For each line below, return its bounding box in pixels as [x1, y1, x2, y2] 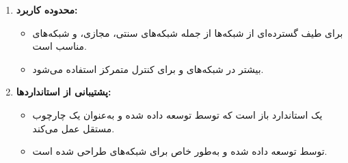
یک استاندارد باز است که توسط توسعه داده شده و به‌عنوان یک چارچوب [32, 107, 323, 121]
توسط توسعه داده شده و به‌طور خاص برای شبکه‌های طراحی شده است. [32, 144, 327, 158]
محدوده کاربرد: [16, 3, 78, 16]
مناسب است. [32, 39, 87, 53]
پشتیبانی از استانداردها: [16, 85, 111, 99]
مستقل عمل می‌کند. [32, 121, 115, 135]
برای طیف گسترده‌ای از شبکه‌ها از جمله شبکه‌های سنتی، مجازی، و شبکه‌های [32, 25, 343, 40]
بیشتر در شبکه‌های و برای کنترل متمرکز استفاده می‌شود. [32, 61, 264, 76]
